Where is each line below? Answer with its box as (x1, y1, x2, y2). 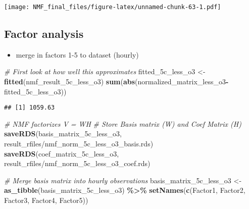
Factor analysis (4, 26, 84, 41)
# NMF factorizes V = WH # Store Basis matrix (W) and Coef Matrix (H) (4, 118, 241, 129)
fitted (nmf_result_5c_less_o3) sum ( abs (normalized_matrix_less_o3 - (4, 76, 229, 87)
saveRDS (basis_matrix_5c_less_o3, (4, 128, 122, 139)
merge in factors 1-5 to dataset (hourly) (16, 49, 139, 60)
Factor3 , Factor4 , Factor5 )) (4, 195, 88, 205)
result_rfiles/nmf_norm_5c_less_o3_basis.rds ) (4, 138, 154, 149)
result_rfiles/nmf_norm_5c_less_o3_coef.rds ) (4, 158, 151, 169)
